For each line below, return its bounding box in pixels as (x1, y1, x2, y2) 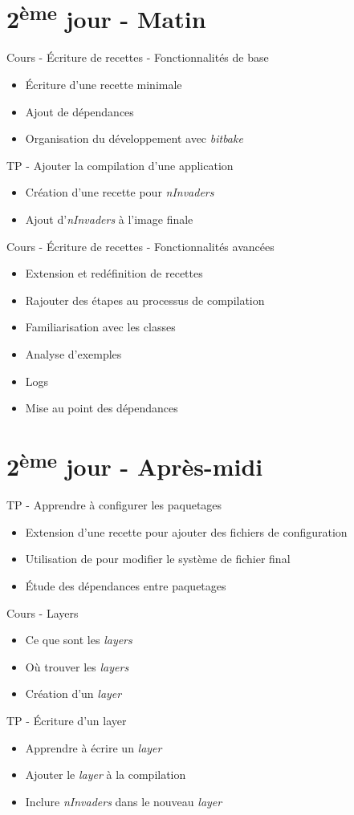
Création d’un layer (25, 685, 122, 702)
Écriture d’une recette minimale (25, 76, 182, 93)
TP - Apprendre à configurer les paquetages (6, 497, 222, 513)
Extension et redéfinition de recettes (25, 265, 203, 282)
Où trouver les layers (25, 658, 129, 675)
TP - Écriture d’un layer (6, 712, 127, 728)
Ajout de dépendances (25, 103, 134, 120)
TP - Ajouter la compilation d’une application (6, 156, 234, 173)
